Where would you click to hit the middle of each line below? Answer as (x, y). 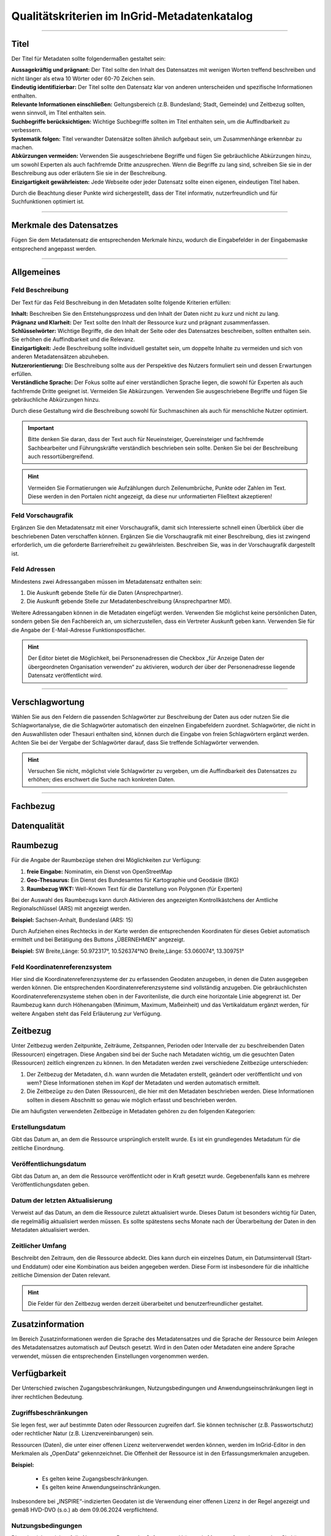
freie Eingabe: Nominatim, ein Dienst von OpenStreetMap (100, 871)
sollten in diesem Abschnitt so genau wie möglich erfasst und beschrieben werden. (132, 1100)
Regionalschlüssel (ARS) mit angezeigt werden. (71, 909)
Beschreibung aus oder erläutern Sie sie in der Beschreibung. (89, 173)
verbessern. (27, 130)
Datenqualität (38, 826)
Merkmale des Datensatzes (65, 225)
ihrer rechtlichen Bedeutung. (48, 1397)
